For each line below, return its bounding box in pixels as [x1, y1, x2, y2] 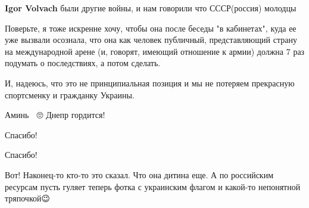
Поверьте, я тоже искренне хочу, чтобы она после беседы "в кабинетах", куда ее [5, 21, 296, 34]
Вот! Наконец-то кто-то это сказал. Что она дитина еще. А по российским [5, 168, 274, 181]
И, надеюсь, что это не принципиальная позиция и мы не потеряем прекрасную [5, 76, 295, 89]
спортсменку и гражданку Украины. [5, 88, 135, 101]
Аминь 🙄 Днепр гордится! [5, 108, 105, 121]
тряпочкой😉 [5, 192, 51, 204]
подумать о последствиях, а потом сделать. [5, 57, 161, 69]
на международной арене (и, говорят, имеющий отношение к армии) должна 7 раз [5, 45, 305, 57]
